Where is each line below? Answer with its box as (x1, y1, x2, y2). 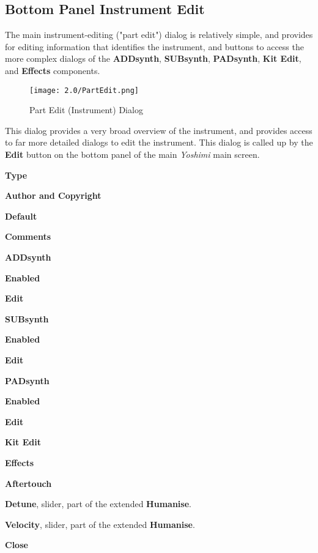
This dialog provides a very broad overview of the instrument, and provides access (5, 124, 312, 136)
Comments (5, 230, 51, 243)
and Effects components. (5, 64, 100, 76)
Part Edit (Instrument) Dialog (29, 103, 143, 116)
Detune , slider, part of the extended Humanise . (5, 497, 191, 510)
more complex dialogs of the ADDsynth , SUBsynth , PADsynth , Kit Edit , (5, 52, 301, 65)
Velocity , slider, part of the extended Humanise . (5, 518, 195, 530)
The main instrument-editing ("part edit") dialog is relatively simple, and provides (5, 28, 313, 41)
